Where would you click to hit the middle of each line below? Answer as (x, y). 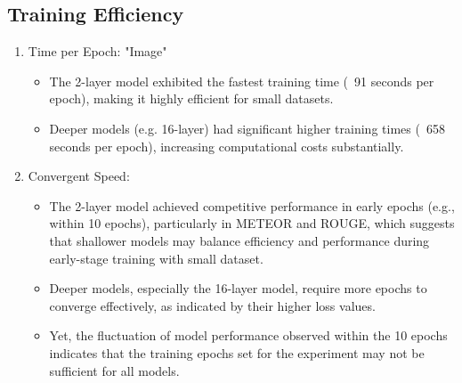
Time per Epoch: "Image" (97, 51)
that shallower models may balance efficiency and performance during (239, 240)
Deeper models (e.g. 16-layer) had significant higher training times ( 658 (247, 128)
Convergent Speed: (79, 176)
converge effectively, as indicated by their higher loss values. (212, 305)
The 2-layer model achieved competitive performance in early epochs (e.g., (252, 205)
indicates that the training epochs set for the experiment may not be (237, 352)
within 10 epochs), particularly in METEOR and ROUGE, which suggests (252, 223)
